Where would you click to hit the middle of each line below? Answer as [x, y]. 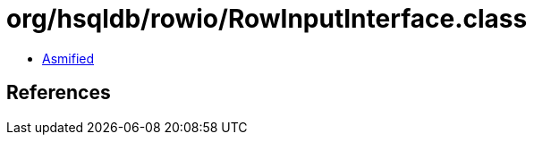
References [59, 93]
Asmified [68, 58]
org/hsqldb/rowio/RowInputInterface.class [267, 19]
